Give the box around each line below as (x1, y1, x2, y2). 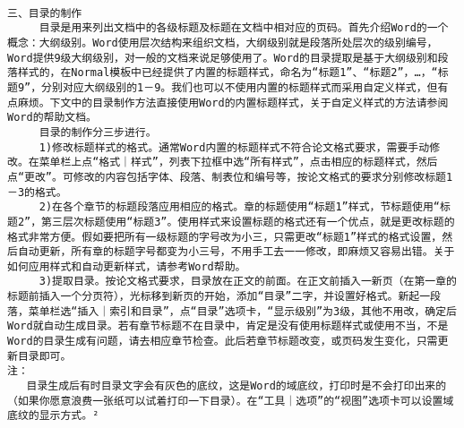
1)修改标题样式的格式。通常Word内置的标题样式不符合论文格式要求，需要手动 (39, 141, 430, 154)
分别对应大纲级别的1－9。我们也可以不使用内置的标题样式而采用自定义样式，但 (41, 81, 438, 94)
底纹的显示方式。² (7, 409, 99, 423)
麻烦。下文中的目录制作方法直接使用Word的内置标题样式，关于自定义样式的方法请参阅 (17, 96, 449, 109)
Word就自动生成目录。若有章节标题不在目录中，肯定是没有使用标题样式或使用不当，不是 (7, 320, 449, 333)
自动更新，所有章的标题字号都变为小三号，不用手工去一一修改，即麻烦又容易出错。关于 (17, 245, 455, 259)
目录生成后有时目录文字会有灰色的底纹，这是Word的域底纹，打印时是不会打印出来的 (26, 380, 447, 393)
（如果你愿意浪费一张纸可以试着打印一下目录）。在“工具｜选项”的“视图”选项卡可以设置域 (7, 394, 454, 407)
